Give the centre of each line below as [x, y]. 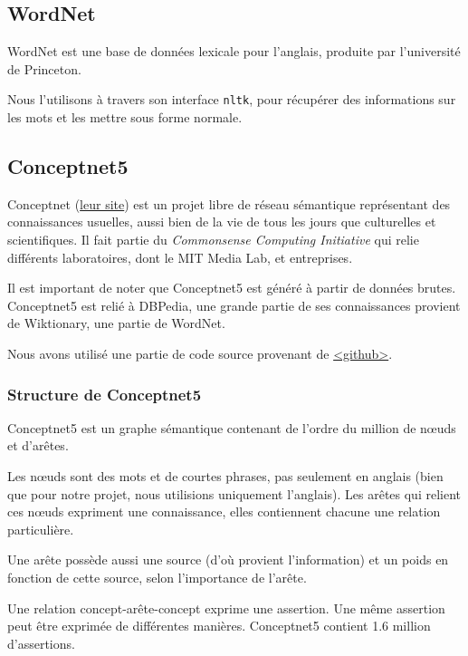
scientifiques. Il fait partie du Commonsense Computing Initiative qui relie [213, 240]
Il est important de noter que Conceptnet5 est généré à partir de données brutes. [232, 288]
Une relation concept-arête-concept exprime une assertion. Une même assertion [226, 608]
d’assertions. [41, 643]
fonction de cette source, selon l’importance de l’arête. [157, 577]
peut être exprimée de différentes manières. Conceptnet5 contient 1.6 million [219, 626]
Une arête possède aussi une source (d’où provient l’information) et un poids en [228, 560]
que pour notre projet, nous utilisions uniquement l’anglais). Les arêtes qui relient [234, 493]
